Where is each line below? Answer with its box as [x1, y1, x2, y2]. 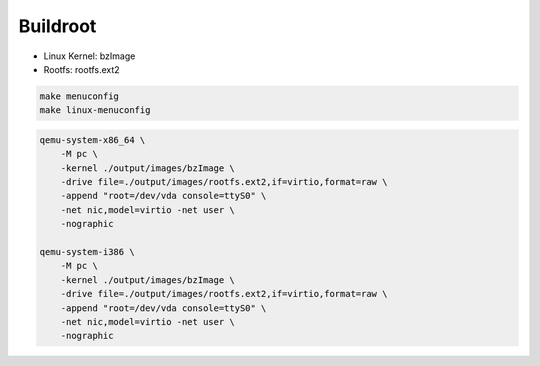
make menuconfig [39, 90, 120, 102]
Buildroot [18, 15, 97, 37]
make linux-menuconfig [39, 105, 151, 116]
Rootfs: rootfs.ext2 [43, 63, 120, 75]
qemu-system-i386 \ [39, 246, 135, 258]
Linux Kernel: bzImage [43, 50, 136, 62]
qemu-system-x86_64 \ [39, 134, 146, 145]
